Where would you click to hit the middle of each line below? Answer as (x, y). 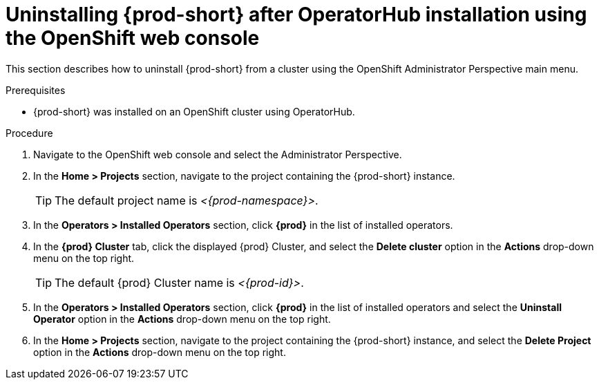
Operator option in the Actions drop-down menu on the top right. (182, 319)
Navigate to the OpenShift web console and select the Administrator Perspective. (218, 154)
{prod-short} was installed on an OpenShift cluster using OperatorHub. (194, 111)
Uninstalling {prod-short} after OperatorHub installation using (296, 15)
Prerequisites (36, 90)
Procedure (29, 133)
